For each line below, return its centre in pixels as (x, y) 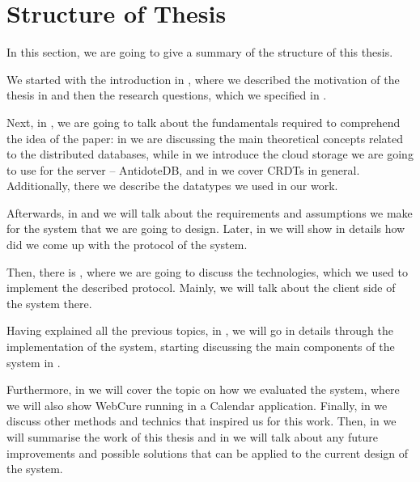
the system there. (49, 303)
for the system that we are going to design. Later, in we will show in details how (206, 228)
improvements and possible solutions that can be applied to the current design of (208, 452)
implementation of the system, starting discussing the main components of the (201, 347)
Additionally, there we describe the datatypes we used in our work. (172, 186)
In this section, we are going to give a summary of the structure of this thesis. (200, 52)
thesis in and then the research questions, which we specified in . (167, 95)
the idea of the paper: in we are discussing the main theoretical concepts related (205, 138)
